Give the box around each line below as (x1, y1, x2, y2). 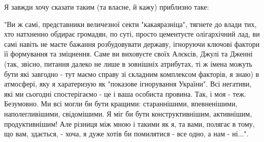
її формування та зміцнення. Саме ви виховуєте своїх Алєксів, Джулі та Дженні (4, 48, 253, 59)
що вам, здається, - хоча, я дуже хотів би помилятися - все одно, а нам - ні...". (4, 128, 249, 139)
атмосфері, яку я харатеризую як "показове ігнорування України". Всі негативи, (4, 78, 252, 89)
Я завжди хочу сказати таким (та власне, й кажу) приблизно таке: (4, 2, 209, 12)
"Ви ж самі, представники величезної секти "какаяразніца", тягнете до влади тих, (4, 18, 257, 29)
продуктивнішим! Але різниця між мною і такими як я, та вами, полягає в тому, (4, 118, 255, 129)
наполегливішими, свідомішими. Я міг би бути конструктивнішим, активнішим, (4, 108, 252, 119)
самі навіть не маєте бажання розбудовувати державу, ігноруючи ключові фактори (4, 38, 260, 49)
